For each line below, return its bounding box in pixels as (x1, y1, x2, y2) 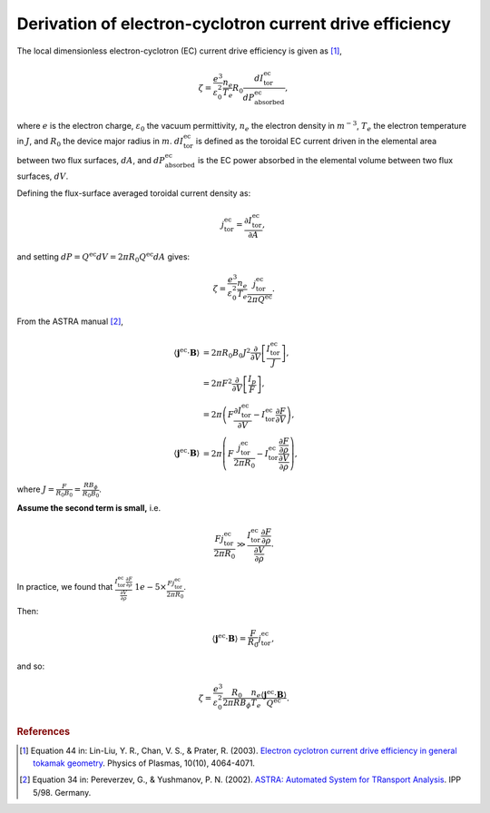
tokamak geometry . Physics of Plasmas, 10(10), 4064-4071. (33, 758, 256, 769)
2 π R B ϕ (222, 698, 251, 710)
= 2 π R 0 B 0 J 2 (202, 346, 251, 360)
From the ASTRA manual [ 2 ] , (16, 316, 124, 327)
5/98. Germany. (33, 787, 92, 798)
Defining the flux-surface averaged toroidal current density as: (16, 187, 251, 199)
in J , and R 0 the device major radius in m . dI (16, 135, 184, 149)
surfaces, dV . (16, 171, 69, 181)
